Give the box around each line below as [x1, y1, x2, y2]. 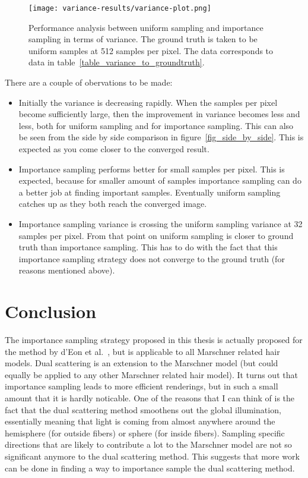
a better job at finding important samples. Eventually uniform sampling [18, 185, 281, 198]
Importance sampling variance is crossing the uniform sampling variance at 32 [18, 217, 303, 229]
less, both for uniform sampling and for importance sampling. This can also [18, 119, 294, 131]
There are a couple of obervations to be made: [5, 76, 173, 89]
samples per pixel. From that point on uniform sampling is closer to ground [18, 229, 294, 241]
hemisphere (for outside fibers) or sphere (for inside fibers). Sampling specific [5, 426, 285, 439]
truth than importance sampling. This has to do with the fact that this [18, 241, 278, 253]
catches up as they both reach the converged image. [18, 197, 207, 210]
